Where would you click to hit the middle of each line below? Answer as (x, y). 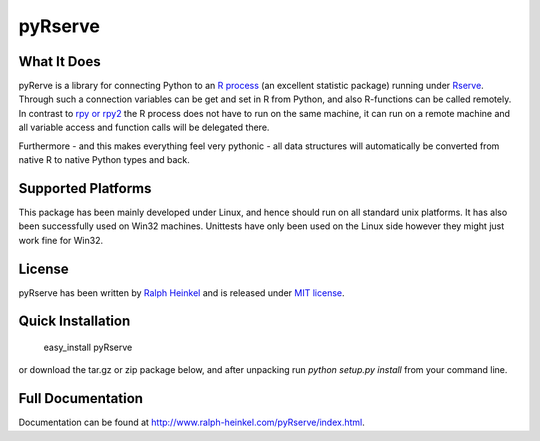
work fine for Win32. (61, 240)
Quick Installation (74, 321)
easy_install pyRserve (88, 347)
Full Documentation (81, 398)
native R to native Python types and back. (104, 160)
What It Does (59, 61)
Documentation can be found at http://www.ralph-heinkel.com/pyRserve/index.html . (191, 422)
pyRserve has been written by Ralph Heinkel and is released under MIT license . (181, 292)
